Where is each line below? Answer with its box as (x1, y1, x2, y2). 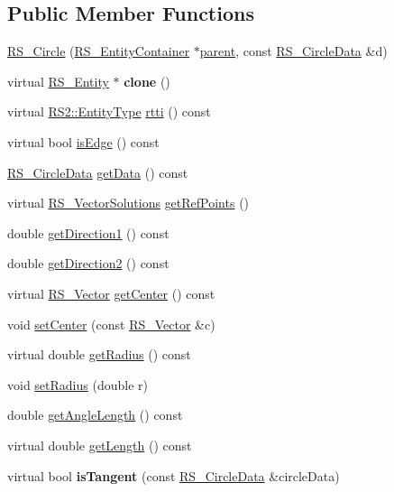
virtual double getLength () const (7, 435, 192, 454)
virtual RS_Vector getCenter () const (7, 283, 215, 302)
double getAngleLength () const (7, 405, 183, 424)
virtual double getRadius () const (7, 345, 191, 364)
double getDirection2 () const (7, 254, 170, 273)
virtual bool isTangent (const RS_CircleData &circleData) (7, 466, 340, 485)
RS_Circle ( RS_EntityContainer (7, 42, 190, 60)
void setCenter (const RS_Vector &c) (7, 314, 215, 333)
